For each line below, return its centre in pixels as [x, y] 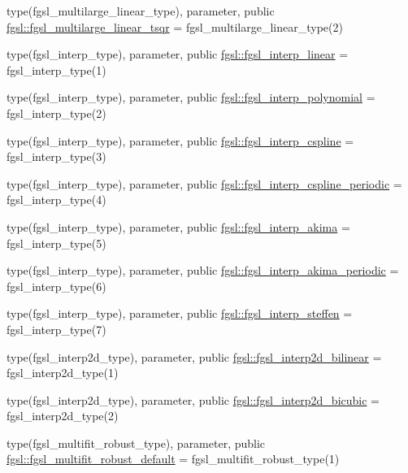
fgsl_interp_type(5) [56, 243]
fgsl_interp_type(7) [56, 329]
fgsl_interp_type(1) [56, 69]
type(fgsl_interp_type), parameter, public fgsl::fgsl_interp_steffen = [180, 313]
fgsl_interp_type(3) [56, 156]
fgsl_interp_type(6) [56, 286]
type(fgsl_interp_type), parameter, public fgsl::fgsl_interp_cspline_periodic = [204, 183]
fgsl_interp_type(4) [56, 200]
